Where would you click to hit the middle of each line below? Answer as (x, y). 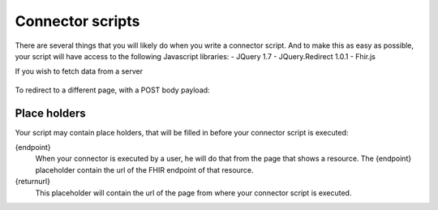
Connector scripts (77, 21)
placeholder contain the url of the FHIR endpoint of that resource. (145, 169)
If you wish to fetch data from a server (79, 71)
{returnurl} (32, 182)
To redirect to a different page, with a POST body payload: (112, 90)
